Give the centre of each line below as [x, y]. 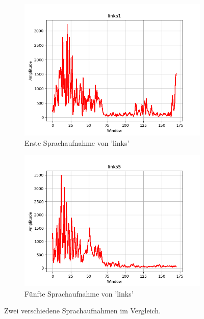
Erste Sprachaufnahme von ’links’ [77, 142]
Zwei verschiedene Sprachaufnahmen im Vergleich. [83, 311]
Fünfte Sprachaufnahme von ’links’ [79, 293]
